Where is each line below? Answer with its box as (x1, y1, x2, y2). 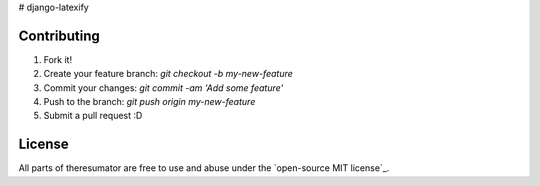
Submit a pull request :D (43, 110, 143, 122)
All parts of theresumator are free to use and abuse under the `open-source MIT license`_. (18, 162, 390, 174)
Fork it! (43, 53, 73, 65)
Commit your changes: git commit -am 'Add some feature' (43, 81, 284, 94)
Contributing (18, 27, 100, 44)
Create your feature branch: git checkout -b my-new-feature (43, 68, 294, 80)
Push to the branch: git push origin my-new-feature (43, 96, 256, 108)
